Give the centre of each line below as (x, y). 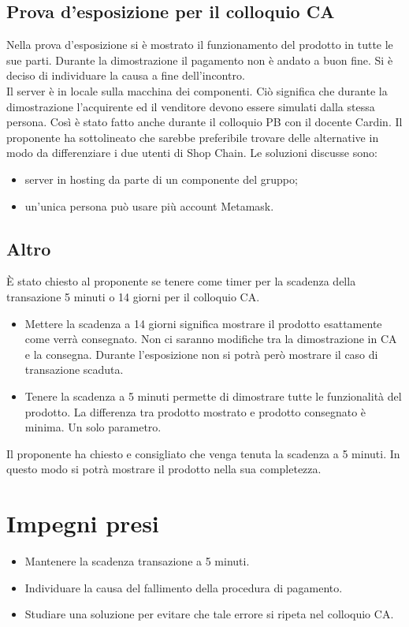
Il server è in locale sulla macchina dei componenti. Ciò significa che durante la (197, 90)
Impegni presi (83, 523)
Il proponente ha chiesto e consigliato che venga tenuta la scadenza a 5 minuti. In (203, 453)
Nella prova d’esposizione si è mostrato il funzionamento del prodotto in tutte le (200, 45)
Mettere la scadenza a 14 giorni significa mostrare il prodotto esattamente (203, 323)
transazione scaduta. (74, 369)
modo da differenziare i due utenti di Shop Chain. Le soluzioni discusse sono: (192, 153)
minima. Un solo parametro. (93, 427)
